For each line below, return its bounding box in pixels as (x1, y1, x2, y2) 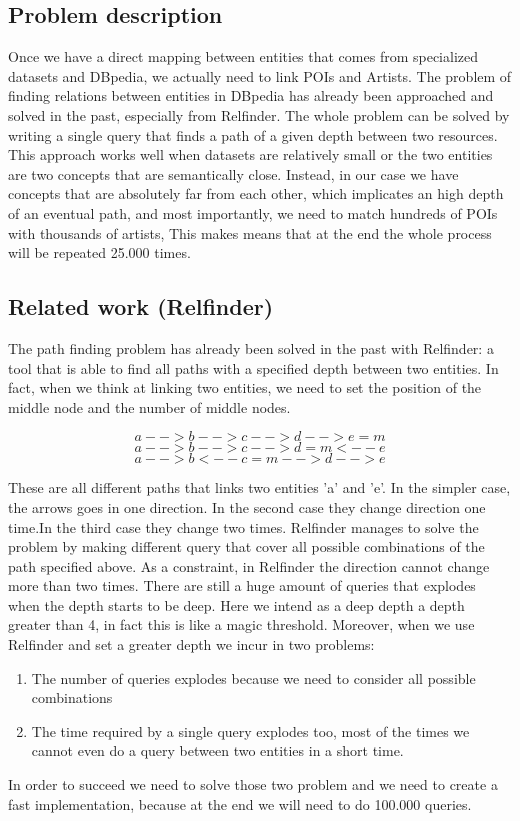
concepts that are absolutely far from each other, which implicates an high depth (8, 183, 504, 204)
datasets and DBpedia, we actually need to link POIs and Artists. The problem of (8, 65, 512, 86)
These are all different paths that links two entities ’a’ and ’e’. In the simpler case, (8, 477, 511, 498)
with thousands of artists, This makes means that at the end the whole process (8, 222, 492, 243)
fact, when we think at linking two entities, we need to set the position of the (8, 377, 482, 398)
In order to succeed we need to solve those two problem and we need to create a (8, 774, 498, 795)
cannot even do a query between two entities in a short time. (31, 740, 404, 761)
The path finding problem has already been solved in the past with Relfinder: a (8, 337, 494, 358)
